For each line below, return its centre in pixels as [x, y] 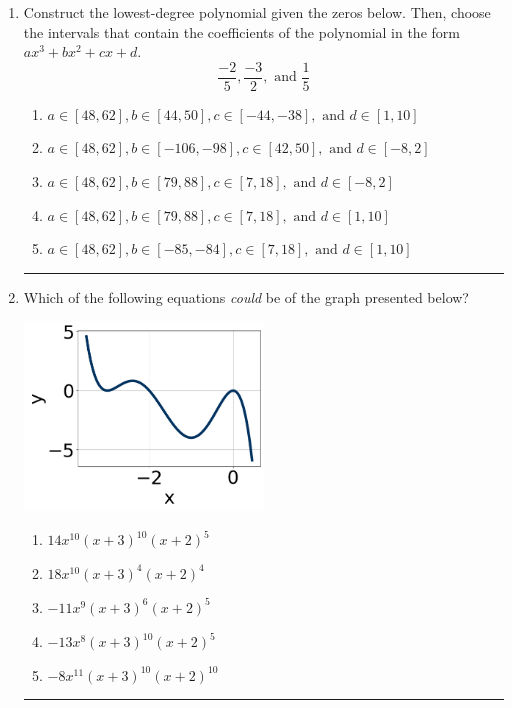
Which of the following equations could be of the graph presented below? [246, 296]
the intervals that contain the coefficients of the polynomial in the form [241, 31]
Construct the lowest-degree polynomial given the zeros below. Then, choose [257, 12]
